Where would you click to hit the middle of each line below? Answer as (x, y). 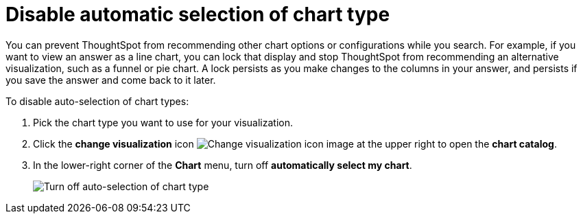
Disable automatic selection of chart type (198, 14)
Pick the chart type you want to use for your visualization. (163, 122)
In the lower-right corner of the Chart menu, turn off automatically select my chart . (223, 165)
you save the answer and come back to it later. (111, 80)
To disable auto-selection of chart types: (97, 101)
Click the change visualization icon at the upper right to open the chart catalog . (295, 143)
